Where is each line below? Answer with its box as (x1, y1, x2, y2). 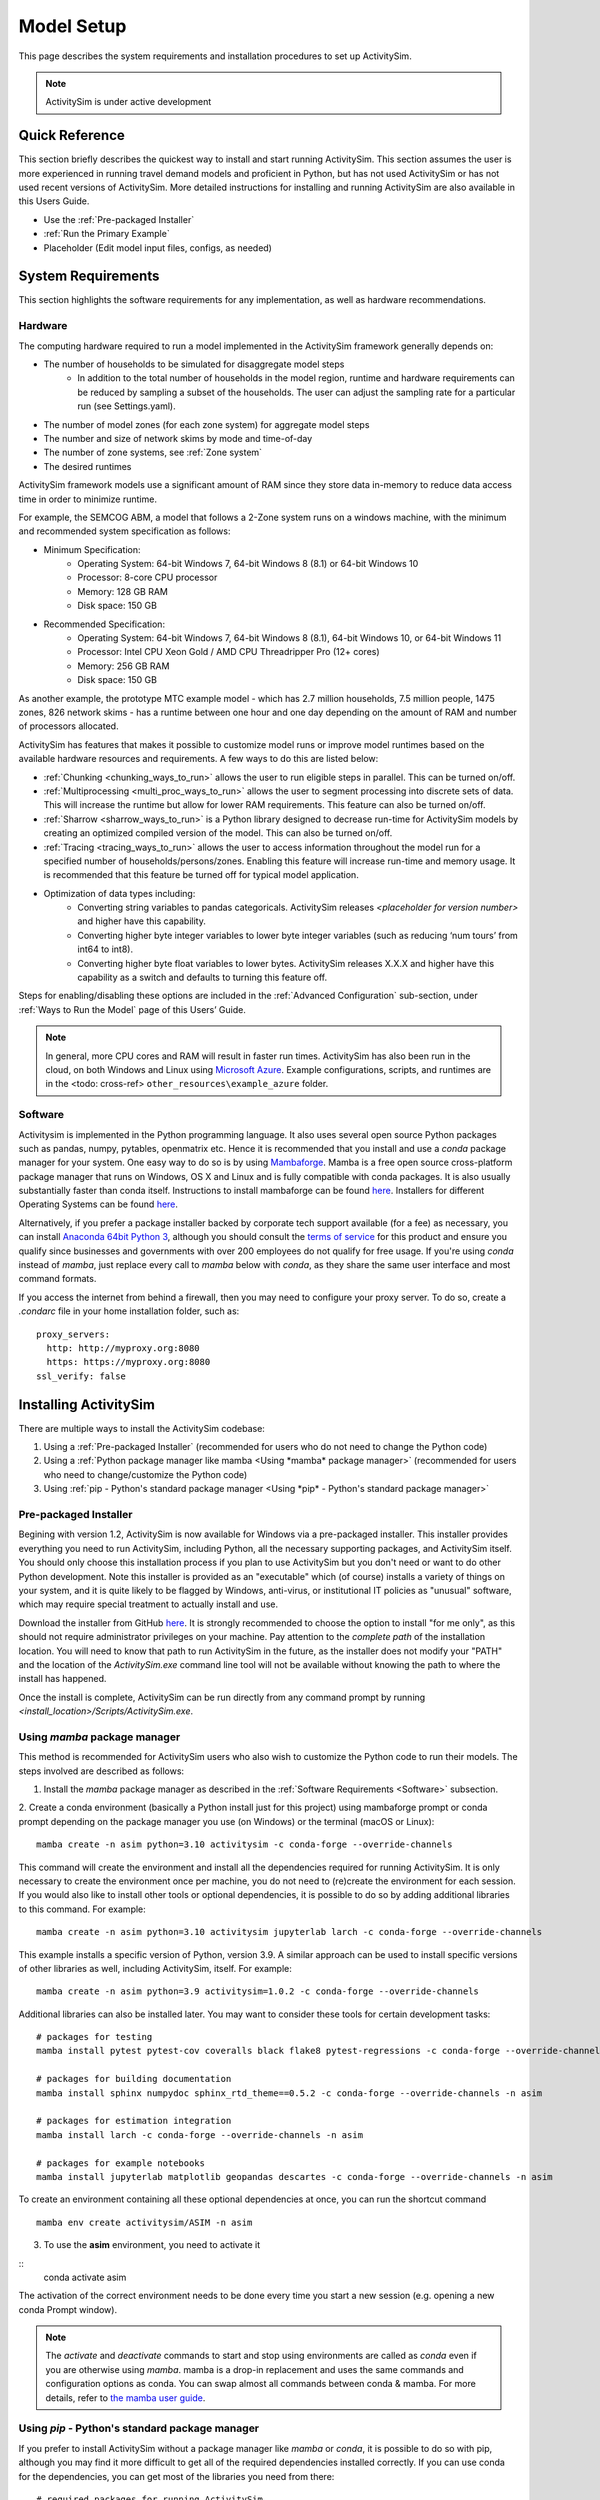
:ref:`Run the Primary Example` (43, 228, 170, 240)
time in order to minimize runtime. (18, 493, 157, 505)
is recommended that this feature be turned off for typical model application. (43, 869, 359, 881)
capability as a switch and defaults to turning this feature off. (77, 971, 328, 984)
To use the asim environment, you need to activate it (43, 2239, 261, 2251)
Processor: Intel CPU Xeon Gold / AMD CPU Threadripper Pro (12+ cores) (77, 646, 380, 658)
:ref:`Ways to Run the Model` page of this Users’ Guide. (18, 1003, 247, 1015)
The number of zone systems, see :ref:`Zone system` (43, 446, 263, 459)
